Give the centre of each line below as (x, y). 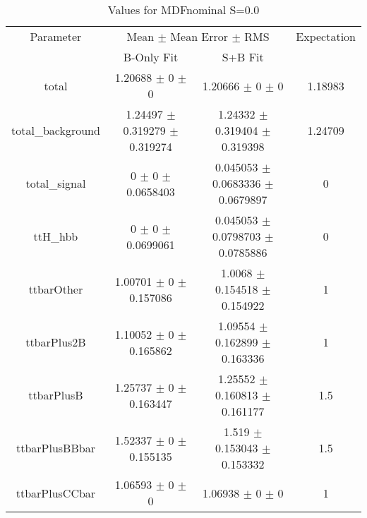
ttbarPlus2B (56, 342)
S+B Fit (243, 57)
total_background (56, 130)
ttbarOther (56, 289)
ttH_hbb (56, 236)
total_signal (56, 183)
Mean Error (199, 36)
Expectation (326, 36)
